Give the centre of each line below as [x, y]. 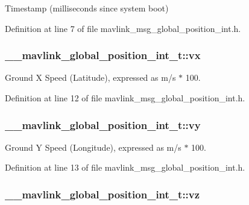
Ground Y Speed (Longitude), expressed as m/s [93, 147]
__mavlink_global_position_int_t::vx [103, 55]
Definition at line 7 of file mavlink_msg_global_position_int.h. [123, 28]
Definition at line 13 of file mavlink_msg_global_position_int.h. [125, 167]
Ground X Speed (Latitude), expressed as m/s [90, 77]
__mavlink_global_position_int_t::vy [103, 125]
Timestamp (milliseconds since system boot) [87, 8]
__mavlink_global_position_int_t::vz [102, 194]
